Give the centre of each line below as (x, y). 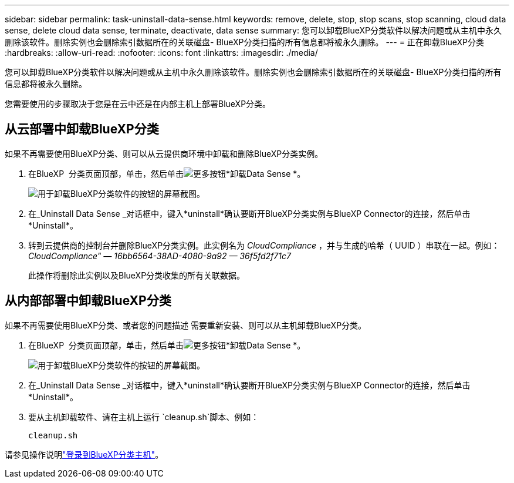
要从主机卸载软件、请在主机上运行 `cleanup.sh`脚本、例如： (144, 417)
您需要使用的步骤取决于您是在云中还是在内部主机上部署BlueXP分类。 (138, 104)
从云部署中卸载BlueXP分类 (82, 129)
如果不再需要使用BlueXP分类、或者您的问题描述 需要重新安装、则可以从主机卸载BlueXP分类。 (186, 325)
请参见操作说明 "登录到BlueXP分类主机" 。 (84, 454)
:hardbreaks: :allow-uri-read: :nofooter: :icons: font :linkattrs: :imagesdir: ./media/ (161, 53)
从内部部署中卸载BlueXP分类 (88, 301)
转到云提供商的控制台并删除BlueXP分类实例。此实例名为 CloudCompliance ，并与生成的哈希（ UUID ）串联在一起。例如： (264, 245)
